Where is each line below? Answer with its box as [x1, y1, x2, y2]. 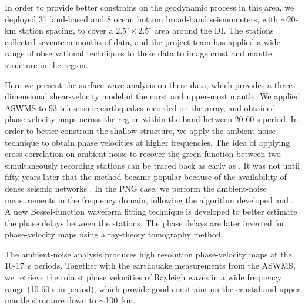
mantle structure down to [5, 294, 96, 306]
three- [274, 78, 296, 91]
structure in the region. [5, 58, 88, 71]
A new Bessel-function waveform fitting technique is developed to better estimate [5, 205, 297, 217]
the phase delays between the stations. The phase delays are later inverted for [5, 216, 285, 229]
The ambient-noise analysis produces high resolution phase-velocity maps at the [5, 247, 292, 260]
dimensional [5, 90, 48, 102]
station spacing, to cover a [18, 24, 113, 36]
